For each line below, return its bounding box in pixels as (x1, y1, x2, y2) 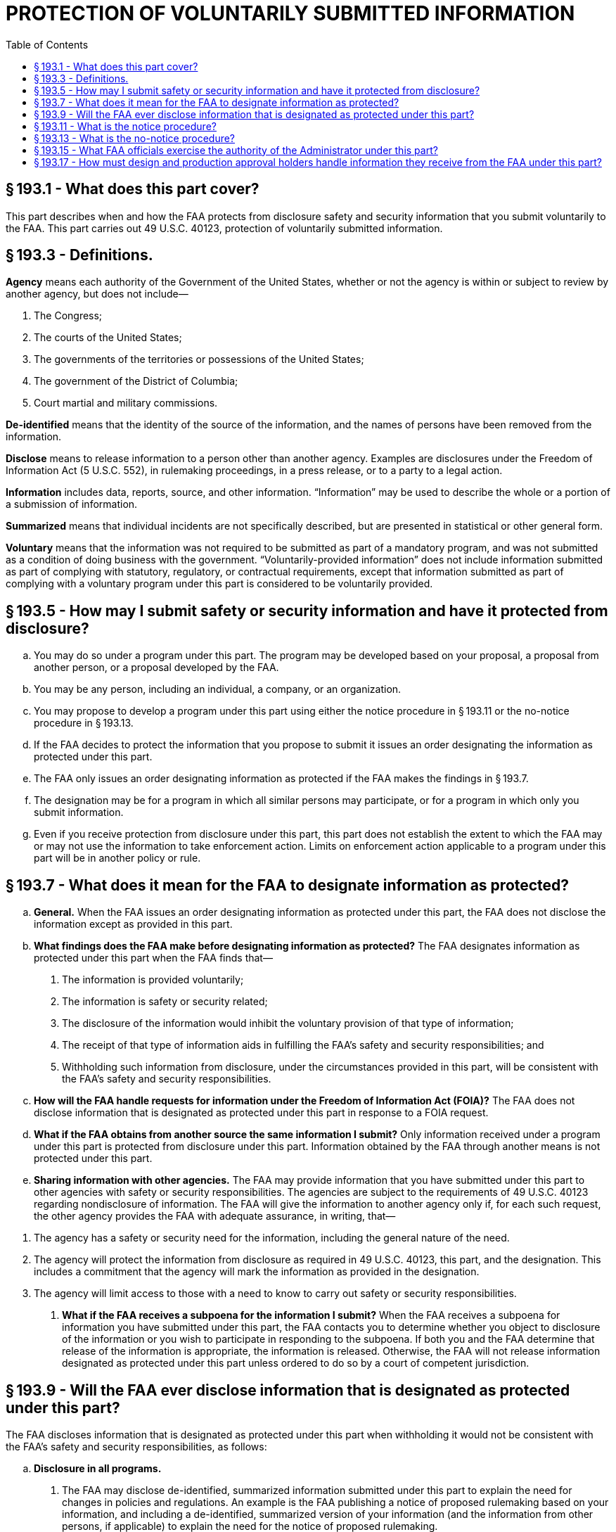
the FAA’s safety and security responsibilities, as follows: (6, 1440, 267, 1453)
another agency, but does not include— (6, 288, 188, 300)
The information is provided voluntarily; (62, 974, 244, 986)
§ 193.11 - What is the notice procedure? (34, 120, 217, 132)
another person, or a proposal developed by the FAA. (34, 661, 279, 674)
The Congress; (34, 309, 103, 322)
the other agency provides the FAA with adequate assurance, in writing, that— (34, 1210, 396, 1223)
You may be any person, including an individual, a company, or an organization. (34, 683, 402, 696)
